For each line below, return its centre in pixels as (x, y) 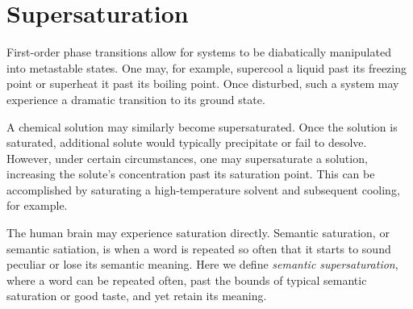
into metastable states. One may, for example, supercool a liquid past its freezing (207, 67)
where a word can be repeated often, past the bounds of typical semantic (187, 280)
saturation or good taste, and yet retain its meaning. (137, 296)
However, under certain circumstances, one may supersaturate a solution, (187, 158)
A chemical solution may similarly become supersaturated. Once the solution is (202, 126)
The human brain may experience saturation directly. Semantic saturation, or (198, 233)
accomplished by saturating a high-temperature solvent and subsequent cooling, (203, 189)
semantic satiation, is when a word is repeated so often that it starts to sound (199, 248)
